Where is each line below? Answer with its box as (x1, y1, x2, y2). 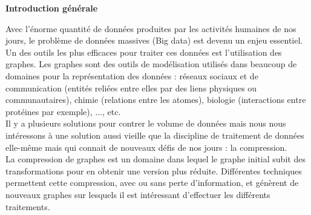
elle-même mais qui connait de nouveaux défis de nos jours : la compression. (5, 141, 287, 153)
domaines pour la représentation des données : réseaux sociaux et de (5, 69, 258, 82)
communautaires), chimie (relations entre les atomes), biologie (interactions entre (5, 93, 306, 106)
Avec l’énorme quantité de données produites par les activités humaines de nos (5, 22, 296, 35)
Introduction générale (5, 2, 98, 14)
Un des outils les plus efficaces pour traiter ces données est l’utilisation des (5, 45, 282, 58)
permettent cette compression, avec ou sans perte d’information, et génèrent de (5, 176, 299, 189)
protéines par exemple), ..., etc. (5, 105, 121, 117)
